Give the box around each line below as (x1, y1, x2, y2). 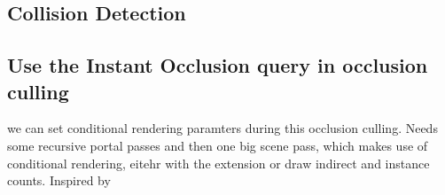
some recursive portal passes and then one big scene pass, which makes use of (7, 136, 428, 154)
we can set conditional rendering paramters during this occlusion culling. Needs (7, 119, 438, 137)
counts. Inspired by (7, 171, 111, 190)
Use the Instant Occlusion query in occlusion (7, 51, 428, 79)
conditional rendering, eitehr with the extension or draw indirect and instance (7, 153, 430, 172)
